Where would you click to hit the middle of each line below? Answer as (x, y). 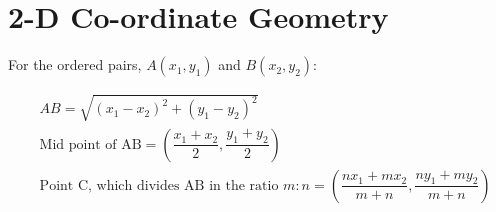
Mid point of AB (90, 144)
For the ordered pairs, (75, 64)
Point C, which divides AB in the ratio (159, 185)
